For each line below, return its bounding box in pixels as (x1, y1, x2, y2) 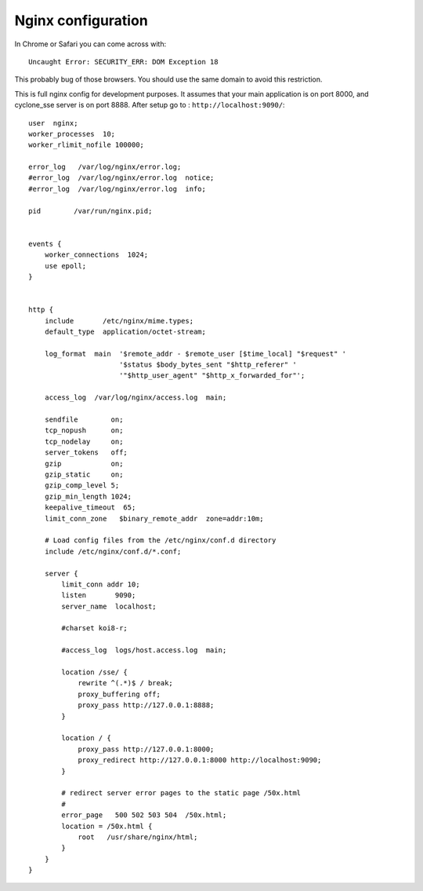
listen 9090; (61, 591, 136, 600)
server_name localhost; (61, 601, 157, 611)
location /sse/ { (61, 668, 128, 677)
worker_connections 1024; (44, 250, 149, 259)
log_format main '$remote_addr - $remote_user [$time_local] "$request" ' (44, 349, 347, 358)
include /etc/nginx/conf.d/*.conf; (44, 546, 182, 556)
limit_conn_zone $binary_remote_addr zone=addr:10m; (44, 514, 264, 523)
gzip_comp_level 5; (44, 481, 120, 490)
